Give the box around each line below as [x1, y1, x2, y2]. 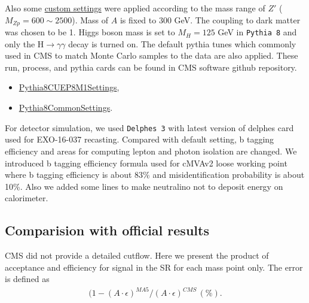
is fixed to [120, 13, 157, 26]
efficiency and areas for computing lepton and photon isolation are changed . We [5, 144, 297, 157]
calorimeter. [5, 192, 48, 204]
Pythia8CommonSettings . [19, 101, 113, 114]
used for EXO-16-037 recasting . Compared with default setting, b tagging [5, 133, 274, 146]
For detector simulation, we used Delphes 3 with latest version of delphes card [5, 121, 294, 134]
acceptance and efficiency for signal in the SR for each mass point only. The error [5, 260, 303, 273]
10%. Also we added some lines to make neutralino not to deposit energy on [5, 180, 283, 192]
